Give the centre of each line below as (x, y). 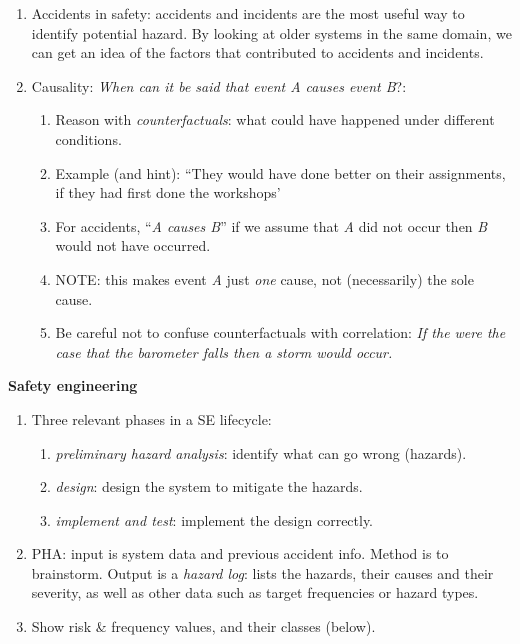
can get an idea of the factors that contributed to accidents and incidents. (257, 52)
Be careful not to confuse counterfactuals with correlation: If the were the (280, 332)
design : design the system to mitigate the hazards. (209, 486)
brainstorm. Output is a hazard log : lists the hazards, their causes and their (262, 572)
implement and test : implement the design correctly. (214, 519)
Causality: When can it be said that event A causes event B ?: (219, 85)
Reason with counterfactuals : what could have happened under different (275, 119)
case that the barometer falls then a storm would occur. (224, 351)
